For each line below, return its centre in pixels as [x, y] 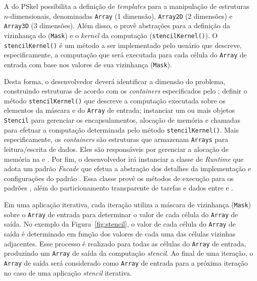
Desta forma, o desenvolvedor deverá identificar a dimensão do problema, [115, 81]
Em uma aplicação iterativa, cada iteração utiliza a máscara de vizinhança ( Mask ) [128, 204]
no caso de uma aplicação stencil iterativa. [68, 272]
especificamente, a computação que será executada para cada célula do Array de [125, 55]
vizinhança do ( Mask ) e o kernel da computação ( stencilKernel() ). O [111, 35]
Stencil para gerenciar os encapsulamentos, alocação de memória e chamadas [122, 120]
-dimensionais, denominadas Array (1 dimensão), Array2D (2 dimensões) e [120, 16]
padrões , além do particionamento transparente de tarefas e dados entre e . [119, 188]
